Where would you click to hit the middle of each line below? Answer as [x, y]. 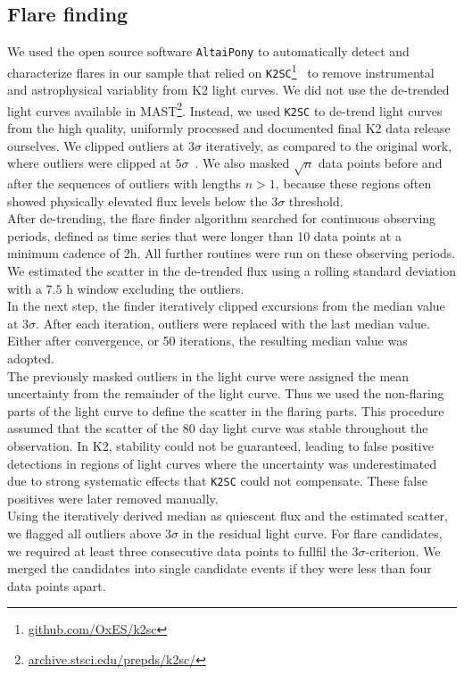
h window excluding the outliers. [155, 288]
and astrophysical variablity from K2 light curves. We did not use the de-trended [228, 90]
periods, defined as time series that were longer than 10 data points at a [204, 235]
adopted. [31, 358]
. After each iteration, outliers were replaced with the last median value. [233, 323]
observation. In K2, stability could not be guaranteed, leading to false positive [220, 445]
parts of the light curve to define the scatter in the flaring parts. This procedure [226, 410]
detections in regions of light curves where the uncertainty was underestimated [222, 463]
